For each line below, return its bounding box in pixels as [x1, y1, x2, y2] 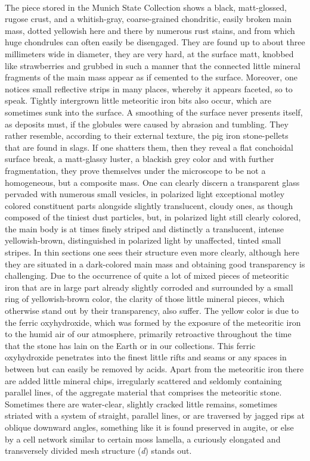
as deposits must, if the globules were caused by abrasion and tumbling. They [5, 117, 289, 130]
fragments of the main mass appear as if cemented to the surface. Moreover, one [5, 71, 297, 83]
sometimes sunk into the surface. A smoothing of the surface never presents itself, [5, 105, 303, 118]
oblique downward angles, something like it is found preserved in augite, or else [5, 420, 294, 433]
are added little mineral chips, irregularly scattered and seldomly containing [5, 374, 282, 387]
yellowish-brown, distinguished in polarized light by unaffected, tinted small [5, 234, 281, 247]
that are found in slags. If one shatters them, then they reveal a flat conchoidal [5, 141, 293, 153]
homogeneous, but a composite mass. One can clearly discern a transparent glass [5, 176, 300, 188]
